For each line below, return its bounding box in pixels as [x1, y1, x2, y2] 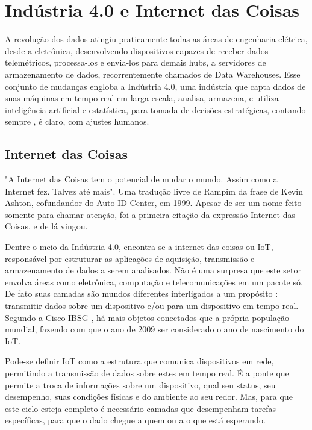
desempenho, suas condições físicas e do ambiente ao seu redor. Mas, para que [5, 390, 293, 403]
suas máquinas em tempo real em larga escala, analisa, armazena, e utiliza [5, 92, 279, 104]
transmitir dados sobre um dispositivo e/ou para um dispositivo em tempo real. [5, 299, 299, 312]
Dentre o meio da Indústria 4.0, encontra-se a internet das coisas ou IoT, [5, 240, 273, 253]
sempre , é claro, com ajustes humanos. [5, 115, 149, 128]
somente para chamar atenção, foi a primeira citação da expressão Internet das [5, 208, 295, 220]
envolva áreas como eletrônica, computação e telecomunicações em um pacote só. [5, 275, 303, 288]
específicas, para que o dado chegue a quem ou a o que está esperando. [5, 414, 266, 426]
